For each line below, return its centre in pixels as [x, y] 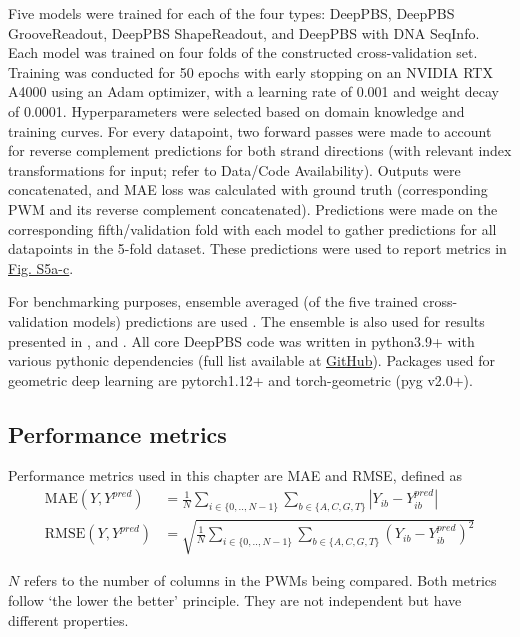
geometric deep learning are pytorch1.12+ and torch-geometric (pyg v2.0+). [240, 379]
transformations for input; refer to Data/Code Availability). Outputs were [234, 169]
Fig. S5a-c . [41, 267]
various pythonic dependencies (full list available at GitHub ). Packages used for [251, 360]
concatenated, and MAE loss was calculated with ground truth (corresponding [248, 189]
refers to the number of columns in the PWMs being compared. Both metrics [260, 580]
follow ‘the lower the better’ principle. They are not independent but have [235, 600]
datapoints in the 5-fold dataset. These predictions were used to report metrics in [257, 248]
